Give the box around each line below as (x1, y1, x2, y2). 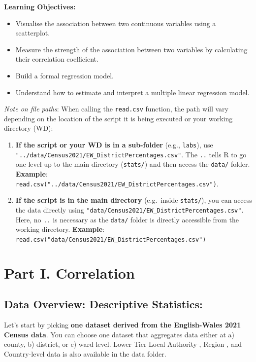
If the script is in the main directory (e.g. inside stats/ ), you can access (15, 195, 252, 205)
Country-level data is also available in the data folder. (4, 348, 166, 359)
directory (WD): (4, 123, 53, 133)
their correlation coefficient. (15, 54, 98, 64)
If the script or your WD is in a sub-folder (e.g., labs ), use (15, 140, 213, 149)
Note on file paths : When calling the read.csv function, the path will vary (4, 104, 228, 114)
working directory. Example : (15, 224, 105, 234)
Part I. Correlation (4, 262, 135, 283)
